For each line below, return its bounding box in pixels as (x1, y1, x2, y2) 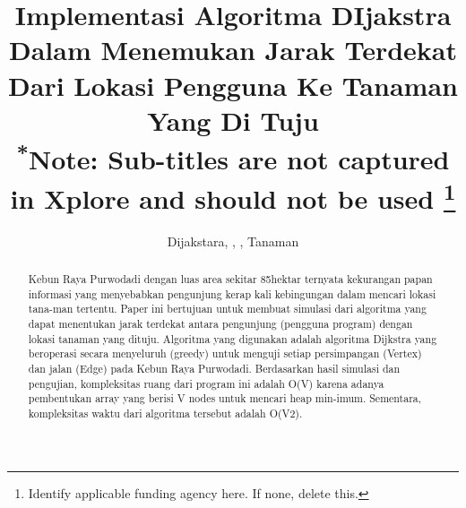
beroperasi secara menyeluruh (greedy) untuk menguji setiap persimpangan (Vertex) (28, 346, 422, 361)
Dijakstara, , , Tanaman (167, 231, 299, 250)
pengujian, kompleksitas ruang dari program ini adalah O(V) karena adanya (28, 375, 384, 391)
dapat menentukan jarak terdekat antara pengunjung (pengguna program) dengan (28, 316, 413, 331)
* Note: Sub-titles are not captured (16, 136, 450, 177)
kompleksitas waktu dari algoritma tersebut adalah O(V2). (28, 406, 303, 421)
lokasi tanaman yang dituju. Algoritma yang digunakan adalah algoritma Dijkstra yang (28, 331, 437, 346)
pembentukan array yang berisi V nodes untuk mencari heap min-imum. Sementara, (28, 391, 422, 406)
